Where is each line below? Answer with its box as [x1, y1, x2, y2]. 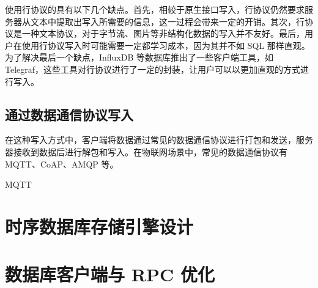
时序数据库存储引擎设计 [5, 213, 194, 238]
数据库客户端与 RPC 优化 [5, 262, 215, 287]
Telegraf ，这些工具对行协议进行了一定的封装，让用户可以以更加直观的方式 [5, 62, 301, 75]
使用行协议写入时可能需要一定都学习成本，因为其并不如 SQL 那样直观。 [21, 39, 310, 51]
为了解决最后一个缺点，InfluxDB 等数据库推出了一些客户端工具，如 [5, 51, 274, 64]
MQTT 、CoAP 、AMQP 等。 [5, 157, 119, 170]
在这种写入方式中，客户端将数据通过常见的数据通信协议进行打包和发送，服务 [5, 133, 313, 146]
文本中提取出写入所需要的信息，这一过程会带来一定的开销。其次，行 [30, 15, 305, 28]
